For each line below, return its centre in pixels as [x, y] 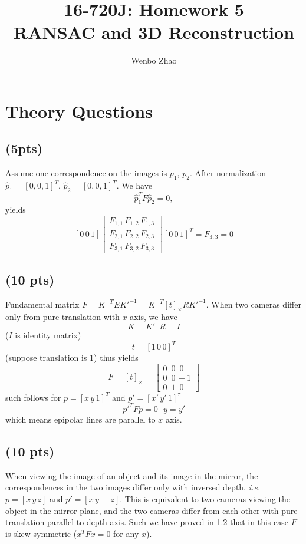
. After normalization [228, 173]
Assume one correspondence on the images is [86, 173]
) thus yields [116, 357]
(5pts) [24, 148]
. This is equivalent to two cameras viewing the [205, 498]
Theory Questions [79, 111]
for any [126, 533]
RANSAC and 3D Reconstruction [154, 32]
